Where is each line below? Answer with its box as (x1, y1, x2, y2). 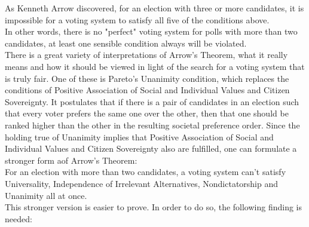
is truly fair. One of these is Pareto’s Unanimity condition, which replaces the (5, 72, 289, 84)
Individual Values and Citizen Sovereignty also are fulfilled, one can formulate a (5, 142, 297, 155)
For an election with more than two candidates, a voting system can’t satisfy (5, 165, 286, 178)
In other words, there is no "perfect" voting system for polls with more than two (5, 25, 298, 38)
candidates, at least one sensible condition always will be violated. (5, 36, 247, 49)
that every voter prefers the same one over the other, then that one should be (5, 107, 289, 119)
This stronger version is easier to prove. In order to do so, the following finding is (5, 201, 302, 213)
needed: (5, 212, 32, 225)
